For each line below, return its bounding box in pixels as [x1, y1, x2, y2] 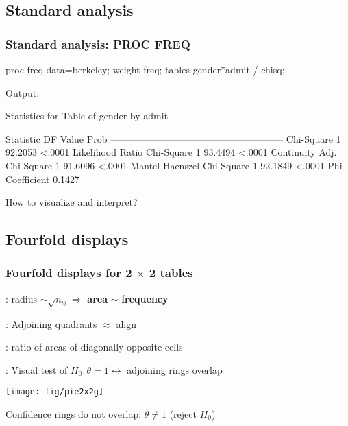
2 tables [149, 264, 193, 281]
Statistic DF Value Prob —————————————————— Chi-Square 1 [5, 131, 341, 145]
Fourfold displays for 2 [5, 264, 132, 281]
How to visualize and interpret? [5, 195, 138, 209]
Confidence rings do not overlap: [5, 406, 142, 421]
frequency [121, 291, 169, 305]
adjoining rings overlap [127, 362, 223, 377]
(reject [169, 406, 197, 421]
